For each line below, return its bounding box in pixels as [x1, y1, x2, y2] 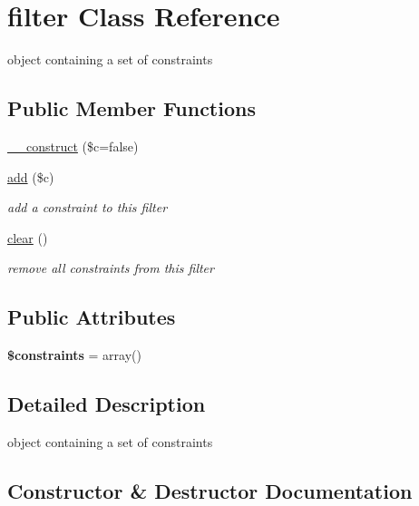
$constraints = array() [7, 345, 141, 365]
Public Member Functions [7, 94, 256, 122]
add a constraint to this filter [7, 198, 168, 217]
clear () [7, 228, 48, 247]
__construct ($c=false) [7, 136, 139, 155]
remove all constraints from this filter [7, 258, 214, 277]
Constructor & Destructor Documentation [7, 476, 413, 504]
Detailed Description [7, 390, 206, 418]
